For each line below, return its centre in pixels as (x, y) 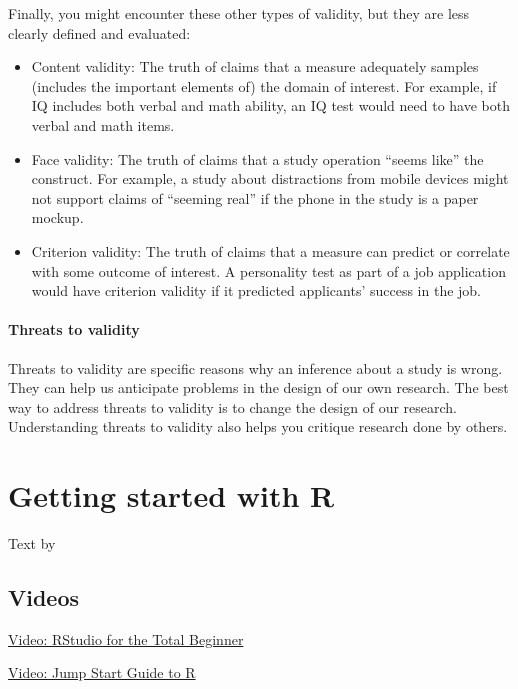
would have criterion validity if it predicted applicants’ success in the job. (256, 290)
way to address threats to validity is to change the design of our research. (233, 406)
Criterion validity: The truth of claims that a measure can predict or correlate (270, 250)
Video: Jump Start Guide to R (102, 672)
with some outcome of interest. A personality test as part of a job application (268, 270)
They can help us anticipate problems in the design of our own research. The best (258, 387)
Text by (32, 543)
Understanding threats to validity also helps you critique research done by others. (258, 426)
